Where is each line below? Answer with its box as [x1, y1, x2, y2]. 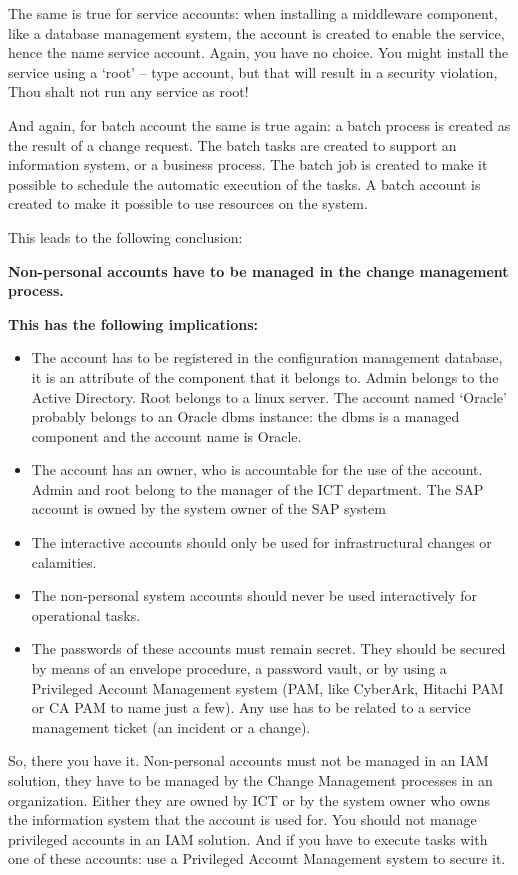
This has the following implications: [8, 313, 258, 334]
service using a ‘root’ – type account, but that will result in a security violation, [8, 61, 498, 82]
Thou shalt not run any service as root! [8, 81, 249, 102]
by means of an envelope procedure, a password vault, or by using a [31, 658, 447, 679]
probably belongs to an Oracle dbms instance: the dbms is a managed [31, 406, 460, 427]
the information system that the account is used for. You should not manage [8, 809, 477, 830]
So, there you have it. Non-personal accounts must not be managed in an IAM [8, 750, 489, 771]
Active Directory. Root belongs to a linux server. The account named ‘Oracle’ [31, 386, 507, 407]
